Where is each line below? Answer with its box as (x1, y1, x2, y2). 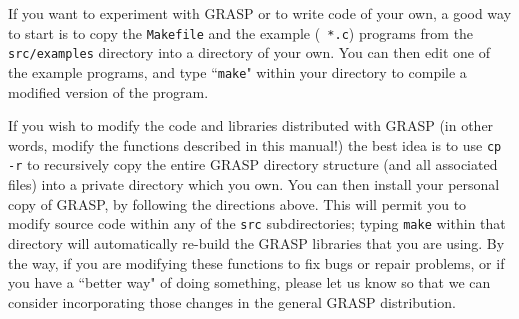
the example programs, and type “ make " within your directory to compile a (8, 61, 467, 82)
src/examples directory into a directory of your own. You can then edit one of (8, 42, 491, 63)
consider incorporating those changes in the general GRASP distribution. (8, 291, 456, 312)
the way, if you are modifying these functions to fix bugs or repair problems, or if (8, 252, 505, 273)
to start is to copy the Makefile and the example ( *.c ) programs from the (8, 22, 474, 43)
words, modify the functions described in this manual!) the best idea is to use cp (8, 134, 502, 155)
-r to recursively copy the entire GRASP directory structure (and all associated (8, 154, 498, 175)
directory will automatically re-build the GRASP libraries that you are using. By (8, 232, 505, 253)
